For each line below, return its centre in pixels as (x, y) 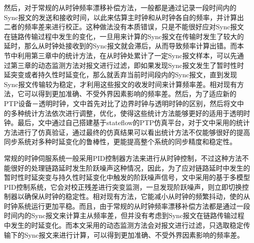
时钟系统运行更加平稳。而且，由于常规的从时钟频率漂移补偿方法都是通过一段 (127, 206)
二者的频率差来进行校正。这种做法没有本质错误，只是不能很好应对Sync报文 (124, 27)
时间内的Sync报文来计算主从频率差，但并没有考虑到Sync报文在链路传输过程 (124, 215)
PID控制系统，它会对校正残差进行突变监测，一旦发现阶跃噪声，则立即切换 (123, 187)
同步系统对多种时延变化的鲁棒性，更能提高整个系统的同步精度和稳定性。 (120, 142)
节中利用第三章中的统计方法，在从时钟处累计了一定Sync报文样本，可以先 (121, 55)
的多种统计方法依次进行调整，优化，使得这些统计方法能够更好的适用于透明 (124, 113)
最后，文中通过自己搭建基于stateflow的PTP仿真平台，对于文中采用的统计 (134, 122)
